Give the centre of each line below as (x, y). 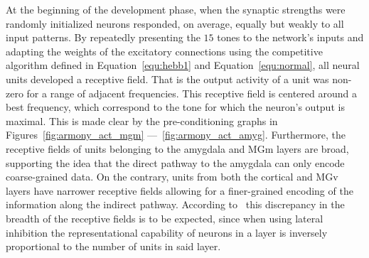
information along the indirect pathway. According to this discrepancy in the (175, 204)
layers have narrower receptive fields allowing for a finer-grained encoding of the (180, 190)
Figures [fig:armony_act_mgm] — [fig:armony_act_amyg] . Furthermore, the (176, 135)
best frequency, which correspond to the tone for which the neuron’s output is (175, 107)
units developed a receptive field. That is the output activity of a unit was (167, 79)
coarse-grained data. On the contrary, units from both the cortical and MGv (172, 177)
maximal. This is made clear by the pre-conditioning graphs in (142, 120)
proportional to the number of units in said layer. (113, 246)
